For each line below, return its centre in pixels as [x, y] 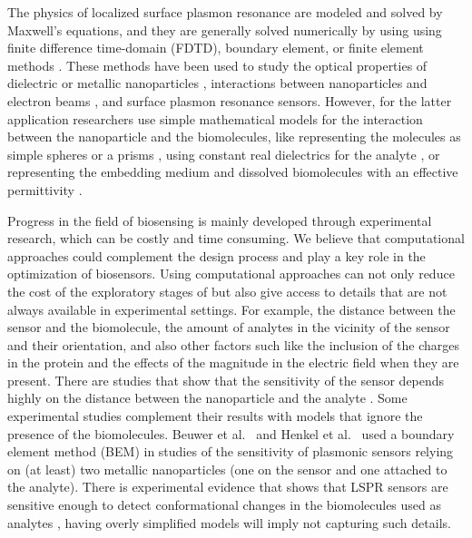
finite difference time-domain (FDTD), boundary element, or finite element [216, 48]
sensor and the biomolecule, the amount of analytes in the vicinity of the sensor [229, 327]
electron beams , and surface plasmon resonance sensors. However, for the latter [230, 100]
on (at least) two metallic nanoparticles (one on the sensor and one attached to [227, 469]
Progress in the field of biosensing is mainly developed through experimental [220, 220]
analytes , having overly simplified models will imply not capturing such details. [229, 522]
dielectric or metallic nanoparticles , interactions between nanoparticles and [217, 83]
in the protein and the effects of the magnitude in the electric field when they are [233, 362]
